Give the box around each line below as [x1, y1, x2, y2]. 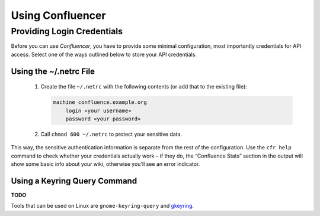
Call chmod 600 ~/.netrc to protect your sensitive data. [40, 130, 183, 138]
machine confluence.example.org [53, 99, 148, 106]
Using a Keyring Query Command [11, 176, 137, 186]
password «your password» [65, 115, 141, 122]
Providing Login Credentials [11, 26, 123, 37]
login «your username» [65, 107, 132, 114]
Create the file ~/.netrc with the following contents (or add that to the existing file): [40, 83, 247, 90]
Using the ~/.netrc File [11, 66, 95, 76]
